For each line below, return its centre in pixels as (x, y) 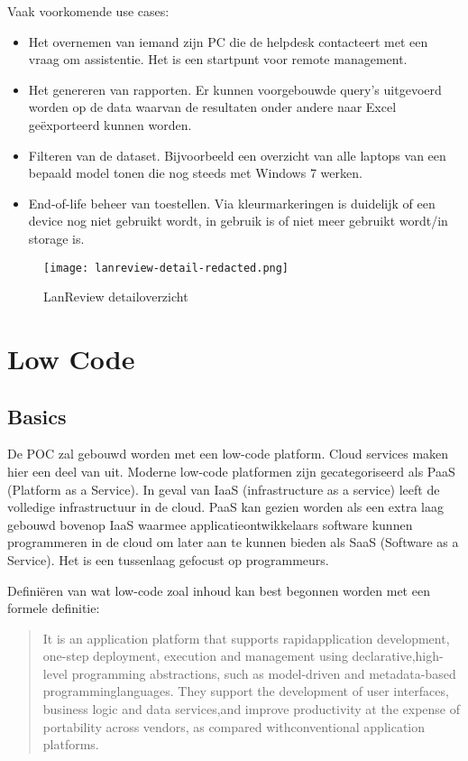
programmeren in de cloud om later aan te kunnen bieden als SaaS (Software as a (233, 542)
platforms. (71, 744)
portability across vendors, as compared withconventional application (234, 726)
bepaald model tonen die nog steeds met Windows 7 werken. (195, 173)
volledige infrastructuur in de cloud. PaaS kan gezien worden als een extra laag (225, 507)
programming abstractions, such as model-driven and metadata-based (264, 673)
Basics (37, 416)
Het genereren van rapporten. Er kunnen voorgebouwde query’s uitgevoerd (235, 89)
